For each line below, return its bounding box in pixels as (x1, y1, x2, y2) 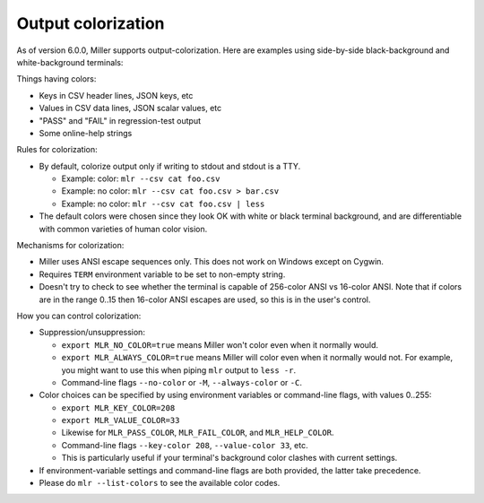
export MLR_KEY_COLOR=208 (61, 403, 176, 412)
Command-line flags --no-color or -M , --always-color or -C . (61, 377, 302, 387)
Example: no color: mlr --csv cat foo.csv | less (61, 198, 265, 209)
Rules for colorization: (16, 144, 98, 155)
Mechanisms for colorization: (16, 240, 125, 251)
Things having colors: (16, 74, 97, 84)
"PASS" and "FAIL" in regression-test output (39, 115, 202, 126)
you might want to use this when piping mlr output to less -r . (61, 364, 296, 376)
